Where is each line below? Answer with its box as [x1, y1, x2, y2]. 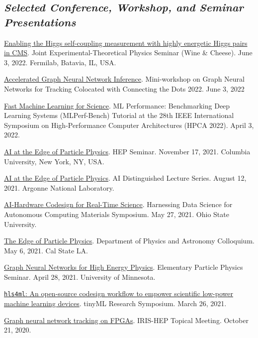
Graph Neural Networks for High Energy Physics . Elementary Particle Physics [4, 262, 243, 272]
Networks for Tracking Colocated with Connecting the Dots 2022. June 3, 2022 [4, 83, 245, 94]
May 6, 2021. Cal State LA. [4, 245, 88, 255]
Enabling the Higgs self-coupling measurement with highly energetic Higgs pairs [4, 37, 248, 48]
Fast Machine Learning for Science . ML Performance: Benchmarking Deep [4, 100, 230, 111]
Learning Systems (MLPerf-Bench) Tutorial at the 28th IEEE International [4, 110, 234, 120]
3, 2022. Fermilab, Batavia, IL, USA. [4, 57, 116, 67]
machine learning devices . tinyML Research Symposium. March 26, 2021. [4, 298, 227, 309]
